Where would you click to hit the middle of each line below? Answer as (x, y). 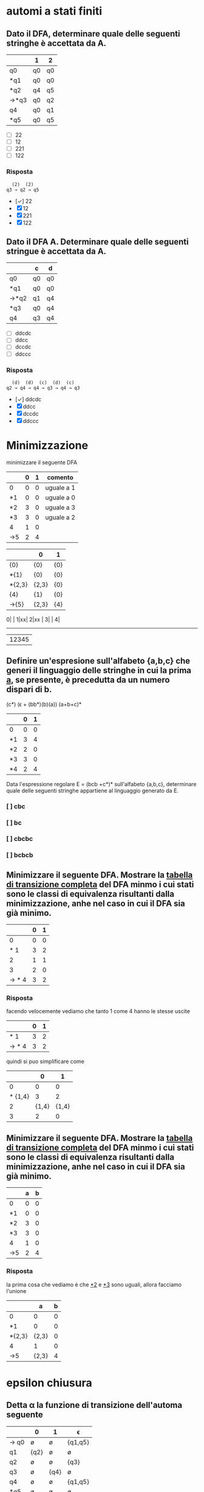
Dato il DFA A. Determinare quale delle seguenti (98, 242)
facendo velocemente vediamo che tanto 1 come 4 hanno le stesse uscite (98, 1011)
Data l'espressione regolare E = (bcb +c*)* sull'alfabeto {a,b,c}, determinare (101, 784)
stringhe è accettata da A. (56, 43)
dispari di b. (29, 690)
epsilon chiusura (49, 1383)
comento (60, 477)
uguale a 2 (60, 517)
